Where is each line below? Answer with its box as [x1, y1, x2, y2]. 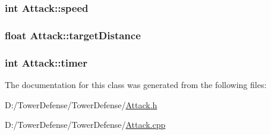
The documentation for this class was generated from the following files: [5, 78, 267, 90]
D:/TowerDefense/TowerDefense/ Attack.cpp [5, 118, 166, 131]
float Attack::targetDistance [5, 27, 141, 42]
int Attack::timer [5, 55, 87, 70]
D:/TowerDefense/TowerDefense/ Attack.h [5, 98, 157, 111]
